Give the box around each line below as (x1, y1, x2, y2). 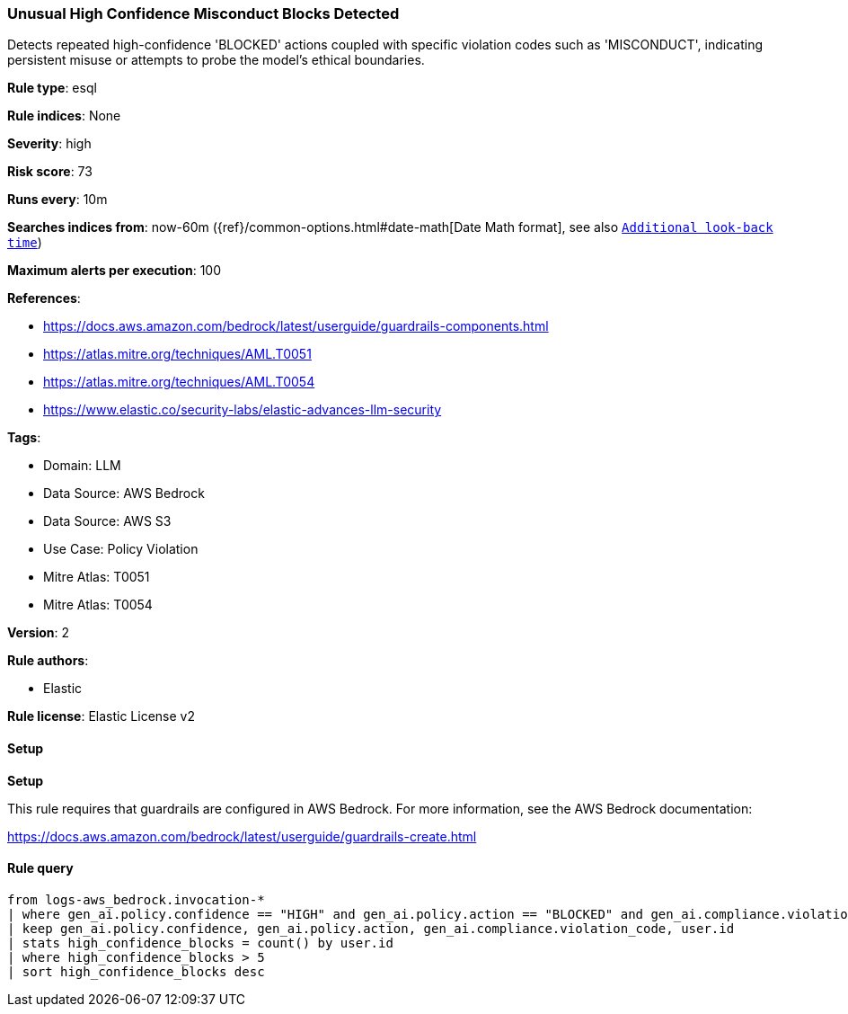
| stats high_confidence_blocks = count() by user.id (7, 935, 393, 950)
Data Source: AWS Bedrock (43, 485, 205, 502)
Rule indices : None (7, 108, 121, 124)
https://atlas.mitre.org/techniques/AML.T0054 (43, 374, 315, 390)
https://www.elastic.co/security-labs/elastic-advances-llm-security (43, 402, 442, 418)
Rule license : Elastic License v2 (7, 708, 195, 725)
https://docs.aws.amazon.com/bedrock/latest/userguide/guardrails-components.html (43, 318, 549, 334)
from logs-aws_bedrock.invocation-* (7, 892, 265, 907)
